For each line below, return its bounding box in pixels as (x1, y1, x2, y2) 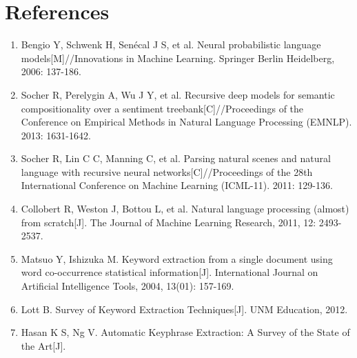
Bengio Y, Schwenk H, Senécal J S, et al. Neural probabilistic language (21, 37, 321, 52)
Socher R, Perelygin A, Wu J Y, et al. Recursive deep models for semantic (21, 87, 335, 101)
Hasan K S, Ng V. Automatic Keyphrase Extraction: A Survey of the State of (21, 325, 350, 339)
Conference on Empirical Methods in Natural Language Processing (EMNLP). (21, 115, 352, 129)
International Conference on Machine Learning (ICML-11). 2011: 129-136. (21, 178, 333, 192)
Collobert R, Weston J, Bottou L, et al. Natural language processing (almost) (21, 201, 349, 216)
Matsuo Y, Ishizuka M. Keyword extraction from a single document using (21, 251, 333, 266)
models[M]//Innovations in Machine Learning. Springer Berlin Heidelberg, (21, 50, 335, 65)
